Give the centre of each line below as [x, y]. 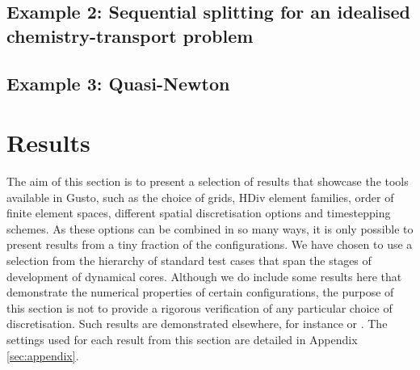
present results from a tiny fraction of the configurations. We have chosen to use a [210, 244]
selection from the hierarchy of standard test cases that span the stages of [189, 261]
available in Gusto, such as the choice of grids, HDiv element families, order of [200, 197]
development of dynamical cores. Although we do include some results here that [204, 276]
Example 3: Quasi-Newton [118, 83]
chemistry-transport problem [130, 35]
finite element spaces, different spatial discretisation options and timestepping [199, 213]
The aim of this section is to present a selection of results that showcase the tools [208, 181]
